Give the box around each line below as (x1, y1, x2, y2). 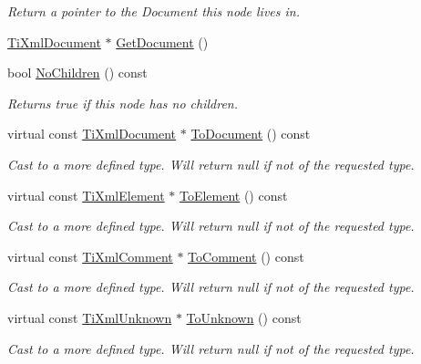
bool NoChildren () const (7, 63, 148, 82)
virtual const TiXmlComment (7, 246, 173, 265)
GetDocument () (116, 32, 209, 51)
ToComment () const (188, 246, 304, 265)
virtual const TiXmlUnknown (7, 307, 172, 327)
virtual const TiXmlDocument (7, 124, 177, 143)
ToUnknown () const (186, 307, 302, 327)
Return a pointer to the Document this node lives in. (7, 2, 300, 20)
